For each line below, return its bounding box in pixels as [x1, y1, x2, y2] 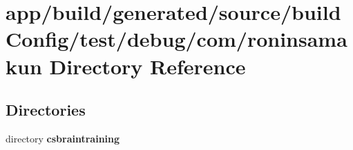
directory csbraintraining [6, 131, 120, 145]
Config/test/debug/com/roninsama [6, 25, 347, 53]
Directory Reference [49, 52, 246, 80]
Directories [6, 99, 86, 120]
